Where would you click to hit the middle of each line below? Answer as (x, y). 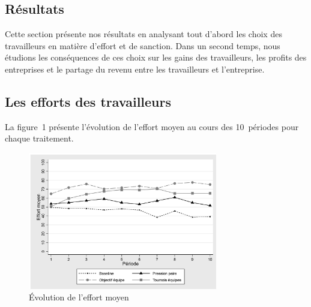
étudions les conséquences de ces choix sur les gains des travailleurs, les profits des (156, 57)
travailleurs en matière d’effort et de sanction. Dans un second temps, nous (143, 45)
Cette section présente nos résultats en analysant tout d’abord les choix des (143, 34)
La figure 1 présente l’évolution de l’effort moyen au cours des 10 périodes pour (152, 126)
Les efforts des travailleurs (88, 101)
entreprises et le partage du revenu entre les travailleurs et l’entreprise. (135, 69)
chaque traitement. (39, 138)
